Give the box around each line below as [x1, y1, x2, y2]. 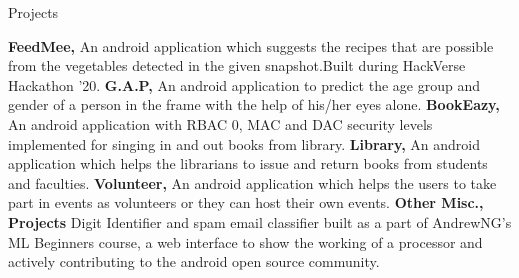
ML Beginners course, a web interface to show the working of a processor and [8, 231, 483, 252]
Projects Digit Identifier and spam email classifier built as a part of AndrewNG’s [8, 211, 512, 232]
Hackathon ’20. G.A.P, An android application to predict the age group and [8, 74, 480, 95]
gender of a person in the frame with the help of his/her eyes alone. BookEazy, [8, 94, 500, 115]
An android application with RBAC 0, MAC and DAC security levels [8, 113, 433, 134]
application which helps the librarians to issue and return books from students [8, 153, 488, 174]
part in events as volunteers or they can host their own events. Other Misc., [8, 192, 484, 213]
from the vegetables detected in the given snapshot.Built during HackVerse [8, 55, 466, 76]
